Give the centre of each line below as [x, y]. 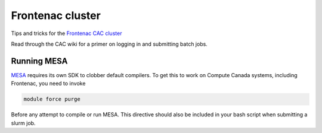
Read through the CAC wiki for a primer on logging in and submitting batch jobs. [109, 44]
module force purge [52, 99]
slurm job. [23, 123]
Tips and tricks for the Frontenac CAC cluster [66, 33]
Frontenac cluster [56, 15]
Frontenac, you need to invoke [48, 84]
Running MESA [39, 61]
